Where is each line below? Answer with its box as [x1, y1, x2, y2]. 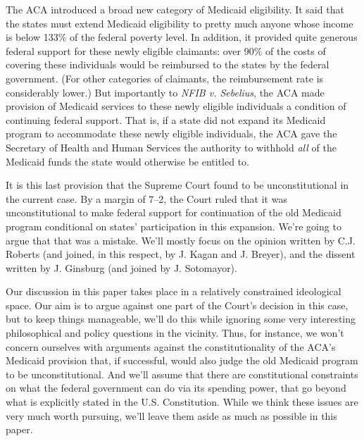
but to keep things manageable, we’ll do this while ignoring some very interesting [6, 311, 356, 326]
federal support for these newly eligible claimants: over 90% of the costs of [6, 43, 326, 58]
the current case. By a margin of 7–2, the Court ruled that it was [6, 191, 287, 206]
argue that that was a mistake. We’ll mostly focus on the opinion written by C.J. [6, 232, 356, 247]
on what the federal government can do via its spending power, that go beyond [6, 380, 346, 395]
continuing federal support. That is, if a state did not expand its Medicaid [6, 112, 326, 127]
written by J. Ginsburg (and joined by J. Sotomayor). [6, 260, 237, 275]
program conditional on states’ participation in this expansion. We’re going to [6, 218, 341, 233]
